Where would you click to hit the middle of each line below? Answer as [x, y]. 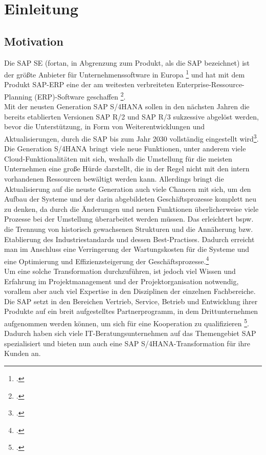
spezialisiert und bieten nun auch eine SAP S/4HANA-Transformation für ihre [127, 343]
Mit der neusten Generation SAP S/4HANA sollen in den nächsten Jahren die [127, 106]
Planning [18, 96]
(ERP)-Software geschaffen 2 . [80, 96]
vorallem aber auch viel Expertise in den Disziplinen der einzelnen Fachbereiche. [130, 291]
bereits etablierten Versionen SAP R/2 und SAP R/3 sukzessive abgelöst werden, [131, 116]
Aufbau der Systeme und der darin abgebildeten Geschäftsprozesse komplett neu [130, 199]
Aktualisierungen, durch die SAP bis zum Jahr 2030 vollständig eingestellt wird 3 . [131, 138]
